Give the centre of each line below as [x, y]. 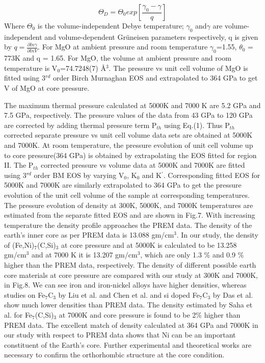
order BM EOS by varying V [79, 175]
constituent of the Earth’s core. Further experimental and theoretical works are [128, 344]
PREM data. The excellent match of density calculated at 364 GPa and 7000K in [131, 325]
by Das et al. [233, 294]
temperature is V [31, 68]
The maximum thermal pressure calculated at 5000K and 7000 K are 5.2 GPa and [132, 105]
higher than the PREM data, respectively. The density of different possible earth [130, 265]
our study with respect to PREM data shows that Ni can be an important [120, 335]
